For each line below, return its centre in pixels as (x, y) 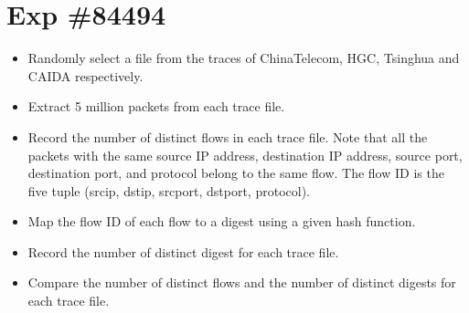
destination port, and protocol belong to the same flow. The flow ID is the (236, 173)
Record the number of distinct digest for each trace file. (183, 251)
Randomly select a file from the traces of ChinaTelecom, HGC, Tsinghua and (244, 58)
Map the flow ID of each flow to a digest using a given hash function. (222, 221)
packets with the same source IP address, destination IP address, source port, (245, 155)
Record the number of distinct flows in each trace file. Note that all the (228, 136)
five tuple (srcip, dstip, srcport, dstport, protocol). (169, 190)
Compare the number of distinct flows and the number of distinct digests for (242, 282)
